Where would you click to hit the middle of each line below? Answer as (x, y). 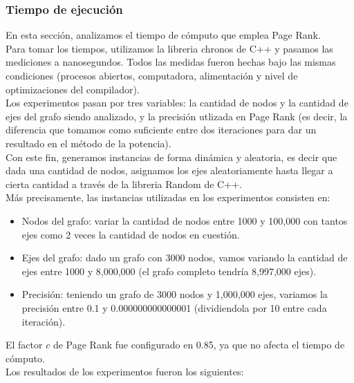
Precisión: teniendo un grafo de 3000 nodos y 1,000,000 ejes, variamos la (175, 294)
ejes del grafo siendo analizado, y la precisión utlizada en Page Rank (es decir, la (177, 116)
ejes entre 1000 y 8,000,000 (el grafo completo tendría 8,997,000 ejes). (169, 271)
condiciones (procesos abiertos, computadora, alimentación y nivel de (152, 75)
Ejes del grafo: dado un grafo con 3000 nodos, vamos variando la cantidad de (185, 258)
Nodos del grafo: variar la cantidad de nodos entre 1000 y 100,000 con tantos (185, 220)
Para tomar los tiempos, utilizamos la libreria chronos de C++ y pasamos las (169, 48)
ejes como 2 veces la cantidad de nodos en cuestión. (131, 234)
